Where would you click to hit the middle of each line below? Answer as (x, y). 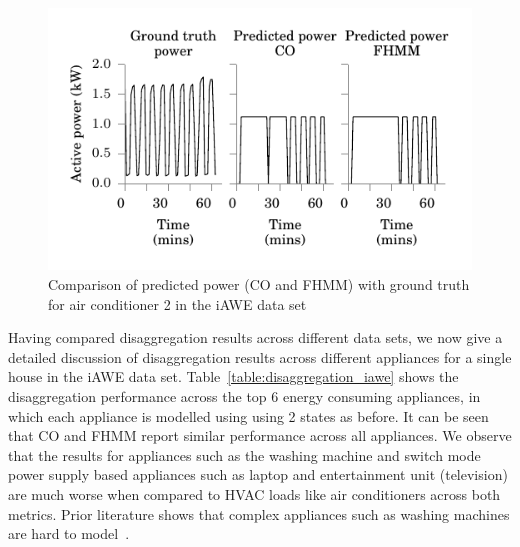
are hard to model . (69, 533)
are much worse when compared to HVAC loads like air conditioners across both (254, 493)
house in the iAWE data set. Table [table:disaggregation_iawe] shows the (233, 376)
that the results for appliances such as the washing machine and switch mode (244, 454)
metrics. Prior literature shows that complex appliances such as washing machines (259, 513)
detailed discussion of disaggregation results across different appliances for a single (260, 356)
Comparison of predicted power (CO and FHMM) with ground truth (259, 283)
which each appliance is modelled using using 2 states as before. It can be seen (248, 415)
